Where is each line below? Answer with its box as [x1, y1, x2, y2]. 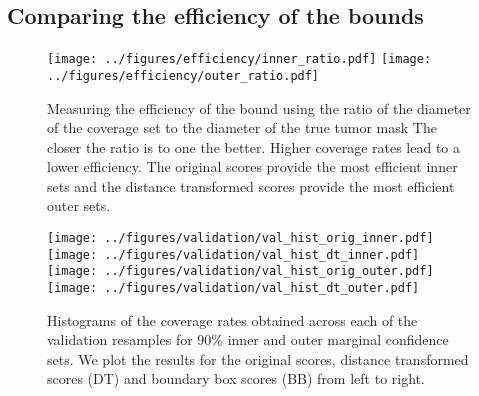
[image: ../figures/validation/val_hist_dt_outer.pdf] [47, 281, 420, 296]
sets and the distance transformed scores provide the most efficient [47, 175, 455, 196]
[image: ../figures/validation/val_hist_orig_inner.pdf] [47, 231, 434, 246]
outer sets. [47, 195, 111, 216]
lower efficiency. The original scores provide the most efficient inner [47, 156, 458, 177]
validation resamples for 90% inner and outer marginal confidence [47, 329, 449, 350]
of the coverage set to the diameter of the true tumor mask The [47, 117, 437, 138]
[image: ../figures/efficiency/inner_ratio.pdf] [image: [47, 52, 432, 67]
